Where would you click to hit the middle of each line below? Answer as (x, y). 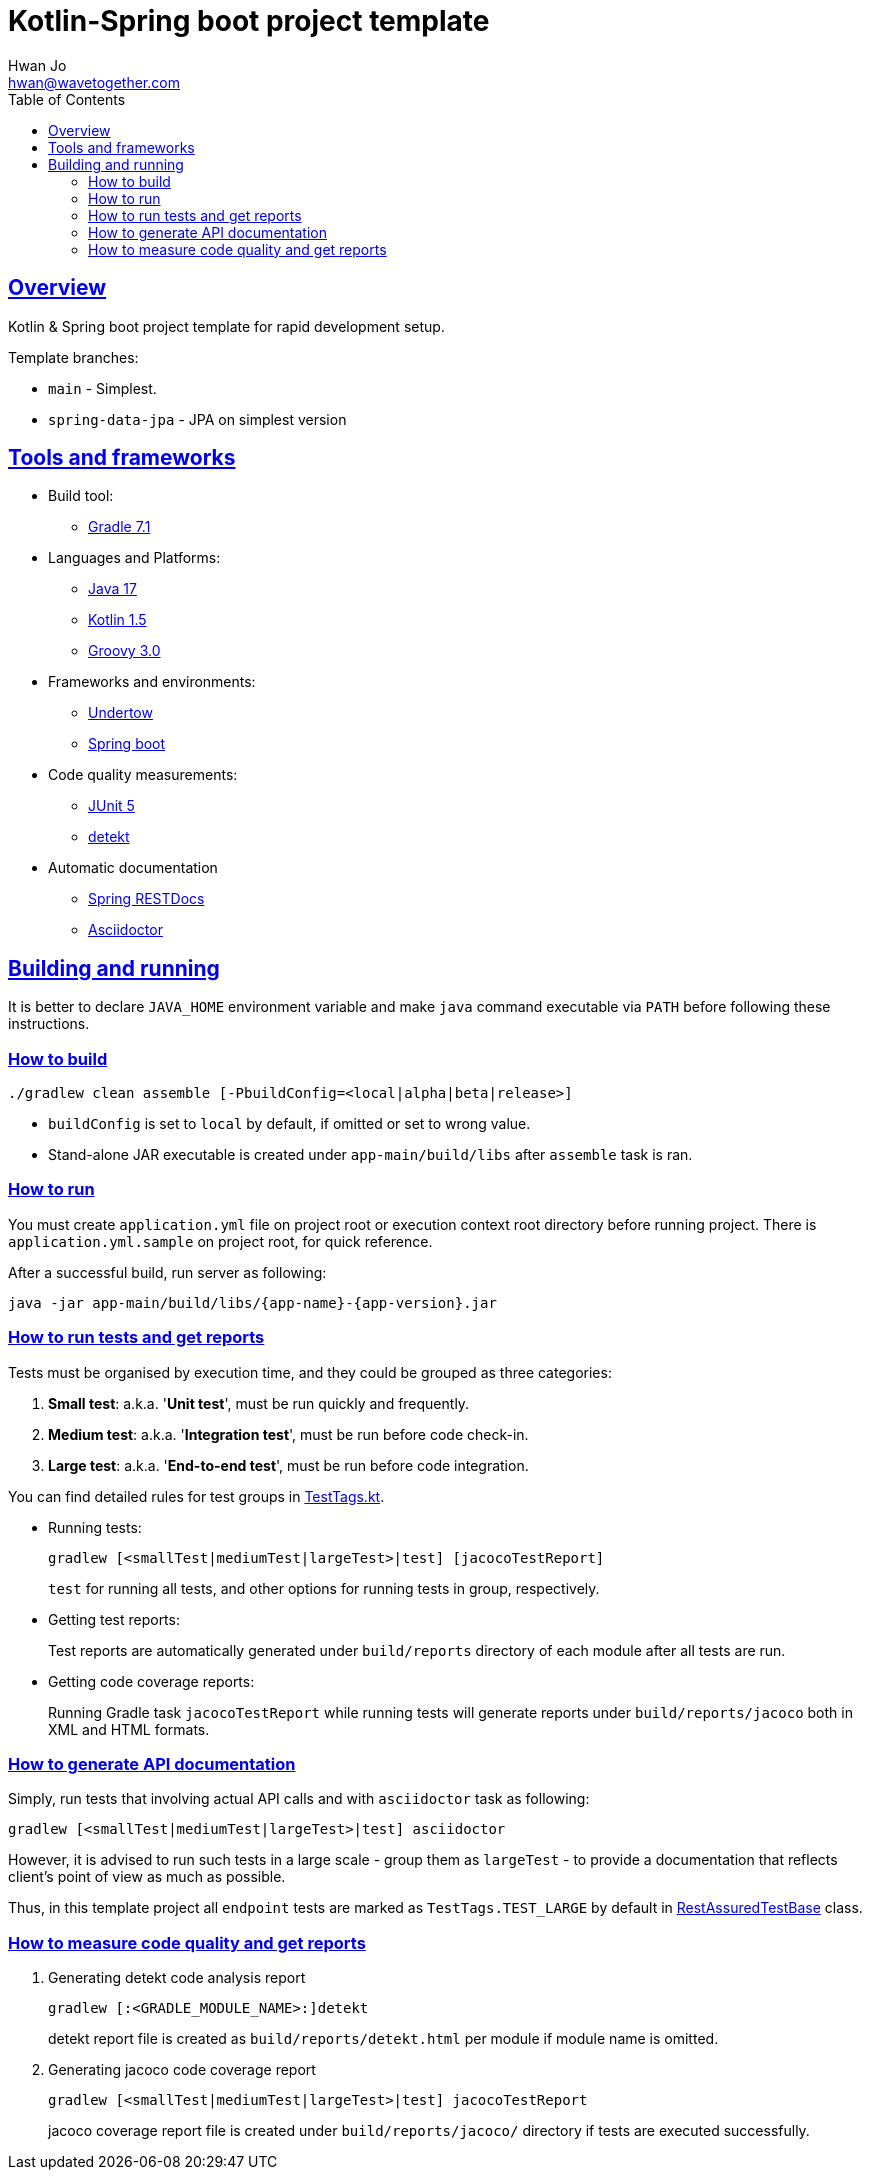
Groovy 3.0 (124, 651)
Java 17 (112, 589)
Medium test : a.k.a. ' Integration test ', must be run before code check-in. (288, 1434)
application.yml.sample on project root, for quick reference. (220, 1241)
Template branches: (73, 357)
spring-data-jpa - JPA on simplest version (197, 419)
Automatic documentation (133, 868)
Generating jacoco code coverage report (182, 2070)
